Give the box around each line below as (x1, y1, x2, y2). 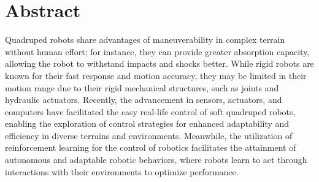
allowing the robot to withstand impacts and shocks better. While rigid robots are (5, 57, 314, 70)
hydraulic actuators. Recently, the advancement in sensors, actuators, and (5, 93, 282, 106)
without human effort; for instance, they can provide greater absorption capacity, (5, 45, 310, 58)
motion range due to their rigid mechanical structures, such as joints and (5, 81, 279, 94)
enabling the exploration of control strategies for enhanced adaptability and (5, 117, 290, 130)
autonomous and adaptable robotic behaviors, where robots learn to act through (5, 153, 307, 166)
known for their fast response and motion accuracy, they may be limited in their (5, 69, 307, 82)
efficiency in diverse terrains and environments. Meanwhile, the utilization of (5, 129, 293, 142)
